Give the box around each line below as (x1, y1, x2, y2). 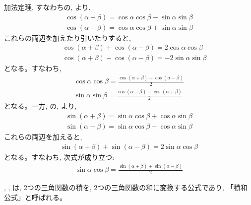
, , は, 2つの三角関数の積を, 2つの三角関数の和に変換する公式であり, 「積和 (4, 182, 248, 193)
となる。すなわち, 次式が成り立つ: (4, 151, 115, 162)
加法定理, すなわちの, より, (4, 2, 91, 12)
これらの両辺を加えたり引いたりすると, (4, 32, 131, 43)
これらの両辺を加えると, (4, 131, 82, 141)
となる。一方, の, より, (4, 101, 77, 111)
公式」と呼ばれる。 (4, 192, 66, 202)
